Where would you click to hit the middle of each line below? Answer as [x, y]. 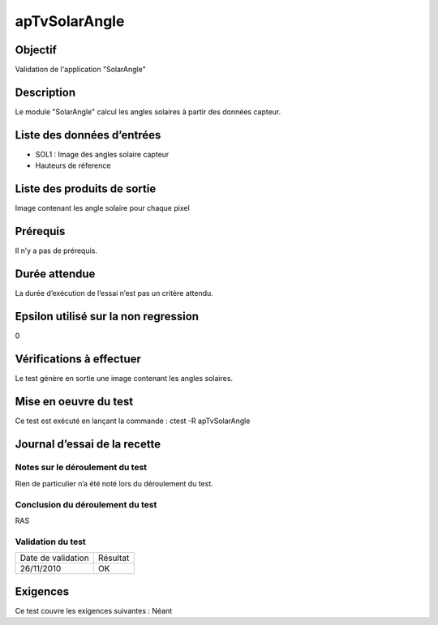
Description [45, 92]
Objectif [36, 50]
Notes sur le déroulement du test [81, 468]
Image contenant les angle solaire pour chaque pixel [102, 208]
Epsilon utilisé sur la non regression [107, 316]
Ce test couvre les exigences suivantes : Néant [94, 610]
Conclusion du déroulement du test [86, 504]
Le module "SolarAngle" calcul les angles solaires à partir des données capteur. [148, 111]
